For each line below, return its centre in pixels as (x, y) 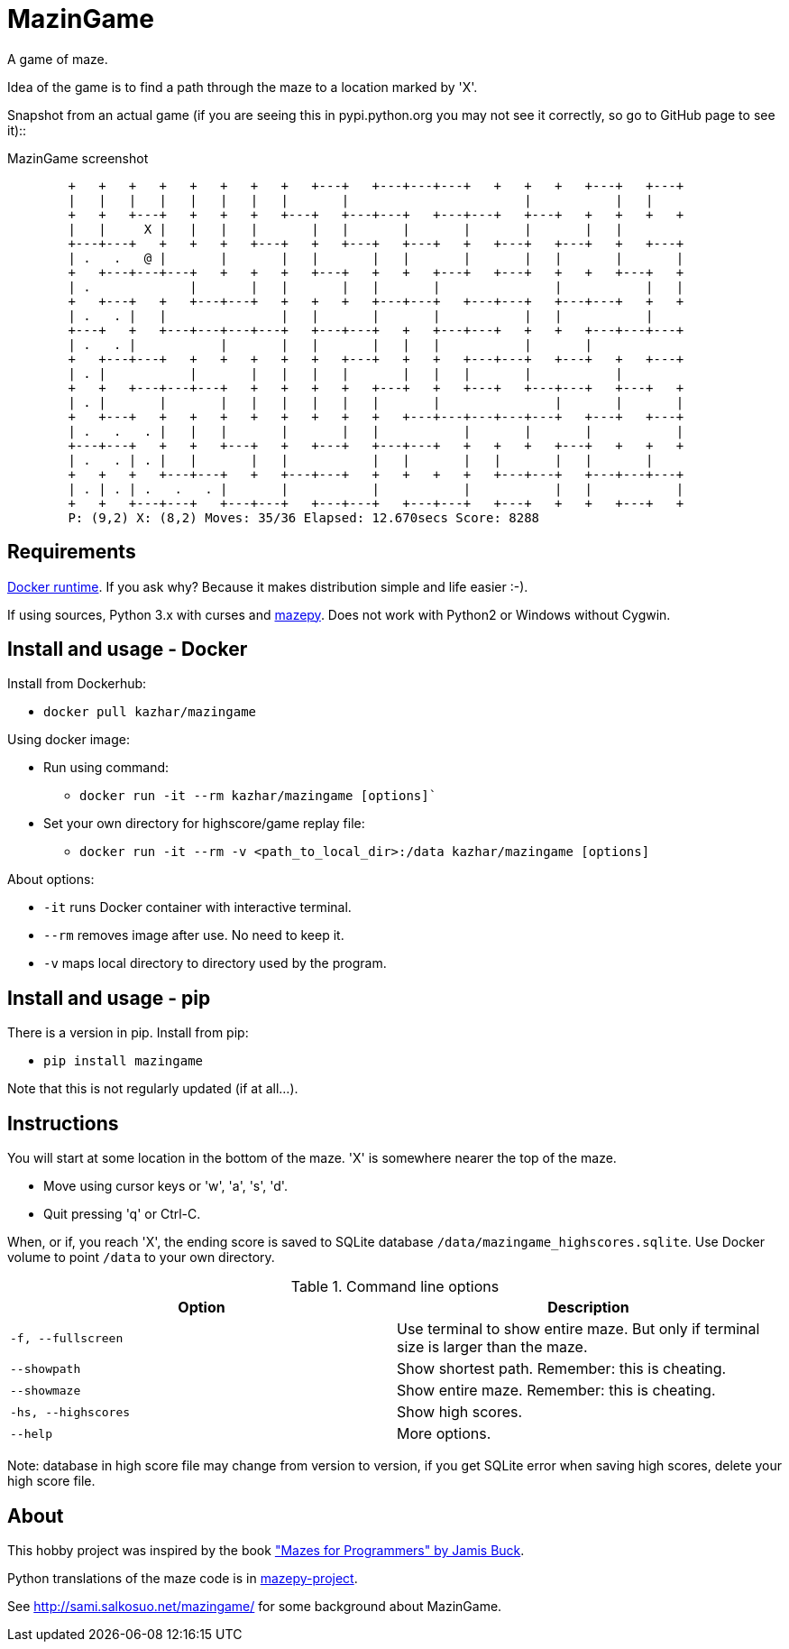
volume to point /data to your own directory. (141, 1257)
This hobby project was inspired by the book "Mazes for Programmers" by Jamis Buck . (266, 1550)
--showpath (46, 1368)
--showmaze (46, 1390)
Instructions (63, 1123)
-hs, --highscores (70, 1412)
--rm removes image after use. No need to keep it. (194, 935)
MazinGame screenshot (78, 158)
